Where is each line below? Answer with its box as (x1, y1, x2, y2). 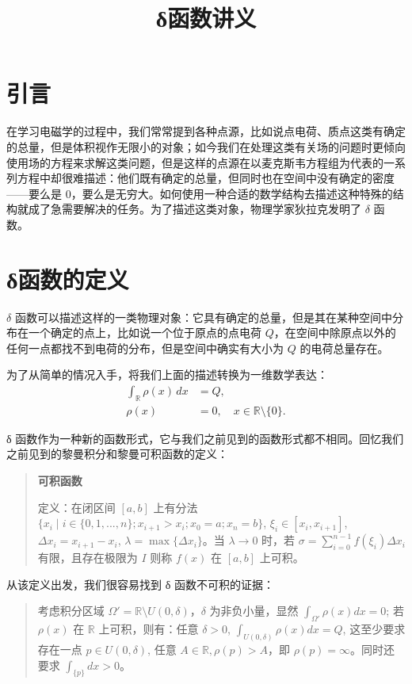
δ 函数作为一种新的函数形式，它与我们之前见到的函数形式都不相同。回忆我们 (6, 430, 404, 446)
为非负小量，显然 (209, 602, 299, 619)
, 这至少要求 (342, 621, 406, 637)
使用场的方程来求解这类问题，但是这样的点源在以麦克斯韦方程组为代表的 (6, 154, 383, 170)
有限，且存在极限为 (37, 549, 138, 566)
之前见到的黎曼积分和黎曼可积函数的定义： (6, 445, 228, 462)
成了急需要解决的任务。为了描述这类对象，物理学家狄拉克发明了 (28, 201, 361, 217)
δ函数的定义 (6, 262, 129, 295)
